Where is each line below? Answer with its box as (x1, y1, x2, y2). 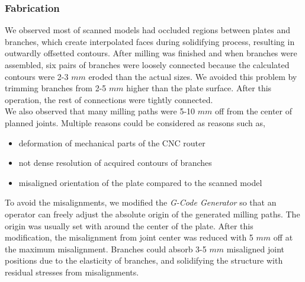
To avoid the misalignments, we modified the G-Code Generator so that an (5, 196, 277, 209)
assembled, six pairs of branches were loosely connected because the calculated (5, 59, 290, 70)
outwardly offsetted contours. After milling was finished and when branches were (5, 47, 297, 59)
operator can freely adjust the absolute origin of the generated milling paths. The (5, 207, 300, 220)
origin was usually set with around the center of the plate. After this (5, 219, 253, 232)
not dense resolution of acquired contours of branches (18, 156, 212, 169)
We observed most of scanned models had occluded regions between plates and (5, 24, 290, 36)
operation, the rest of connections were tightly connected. (5, 93, 213, 105)
